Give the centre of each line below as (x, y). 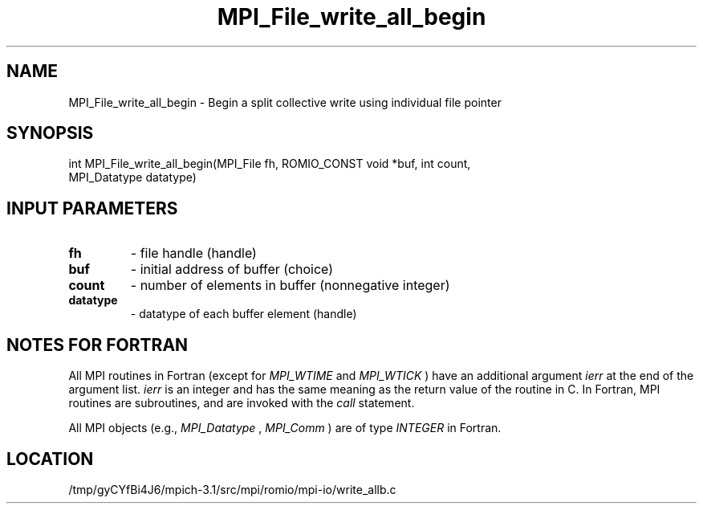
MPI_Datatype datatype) (132, 177)
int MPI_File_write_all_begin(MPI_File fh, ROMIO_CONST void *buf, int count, (270, 164)
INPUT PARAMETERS (92, 208)
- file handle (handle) (193, 253)
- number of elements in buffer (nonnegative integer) (290, 286)
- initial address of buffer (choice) (232, 269)
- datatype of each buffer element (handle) (244, 314)
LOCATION (50, 459)
